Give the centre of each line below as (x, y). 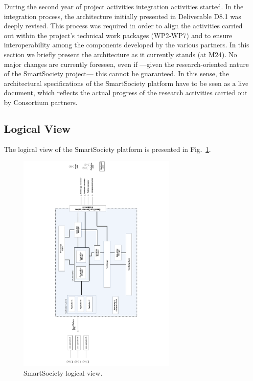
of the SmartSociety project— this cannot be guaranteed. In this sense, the (116, 74)
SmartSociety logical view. (63, 372)
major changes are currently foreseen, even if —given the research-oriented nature (126, 64)
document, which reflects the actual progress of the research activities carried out (126, 93)
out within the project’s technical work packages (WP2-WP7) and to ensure (118, 35)
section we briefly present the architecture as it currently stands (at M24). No (121, 54)
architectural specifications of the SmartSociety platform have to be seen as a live (126, 83)
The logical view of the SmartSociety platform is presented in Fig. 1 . (107, 149)
